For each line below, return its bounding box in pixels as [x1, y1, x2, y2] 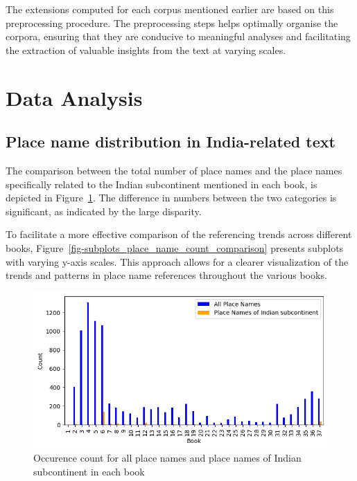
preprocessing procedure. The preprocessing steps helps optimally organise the [6, 15, 338, 30]
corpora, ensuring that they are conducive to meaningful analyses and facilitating [6, 29, 351, 44]
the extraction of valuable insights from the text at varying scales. [6, 42, 286, 57]
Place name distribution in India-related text [6, 131, 336, 152]
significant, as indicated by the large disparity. [6, 203, 202, 218]
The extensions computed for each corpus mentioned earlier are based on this [6, 2, 334, 16]
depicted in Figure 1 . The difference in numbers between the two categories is [6, 190, 337, 205]
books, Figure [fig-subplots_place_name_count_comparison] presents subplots [6, 240, 344, 255]
